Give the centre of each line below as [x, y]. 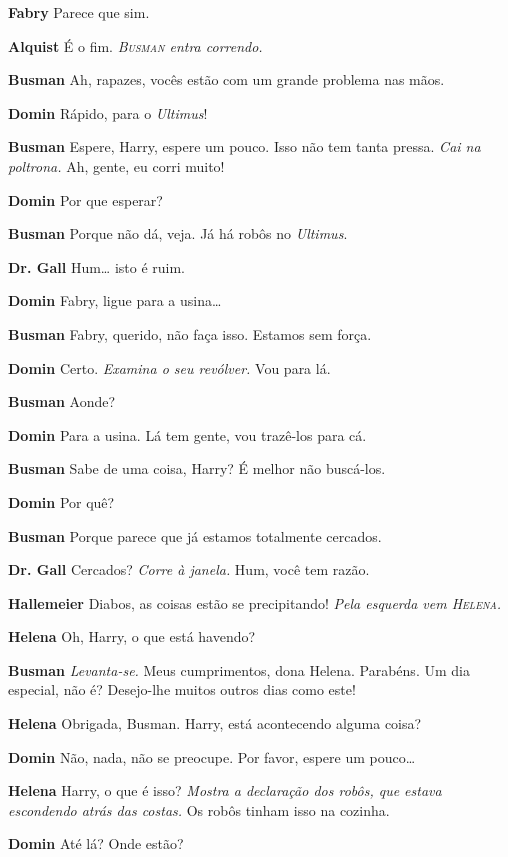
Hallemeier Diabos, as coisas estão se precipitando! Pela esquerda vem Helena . [255, 602]
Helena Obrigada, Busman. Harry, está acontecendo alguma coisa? [215, 723]
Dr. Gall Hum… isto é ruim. [96, 266]
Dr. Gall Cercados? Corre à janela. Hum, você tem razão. [189, 569]
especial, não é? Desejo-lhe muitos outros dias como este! [182, 689]
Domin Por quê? [61, 501]
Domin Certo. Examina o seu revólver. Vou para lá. [169, 367]
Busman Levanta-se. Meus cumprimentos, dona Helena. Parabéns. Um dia [239, 669]
